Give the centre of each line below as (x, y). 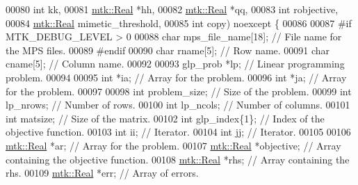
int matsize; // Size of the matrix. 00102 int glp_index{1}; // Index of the (165, 118)
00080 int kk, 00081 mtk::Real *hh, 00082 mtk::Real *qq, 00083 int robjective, (172, 9)
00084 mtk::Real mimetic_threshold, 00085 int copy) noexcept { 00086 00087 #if (179, 23)
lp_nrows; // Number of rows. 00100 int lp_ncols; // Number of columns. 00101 (178, 105)
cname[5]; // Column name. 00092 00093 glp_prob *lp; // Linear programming (175, 64)
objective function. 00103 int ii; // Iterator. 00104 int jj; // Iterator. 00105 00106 (178, 132)
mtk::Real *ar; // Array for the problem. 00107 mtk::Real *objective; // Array (173, 145)
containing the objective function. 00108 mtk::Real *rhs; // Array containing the (178, 159)
